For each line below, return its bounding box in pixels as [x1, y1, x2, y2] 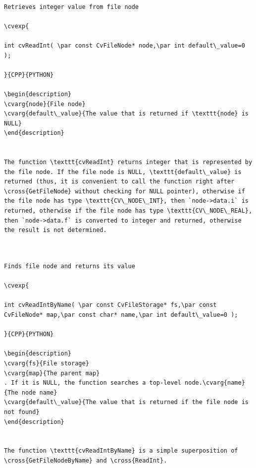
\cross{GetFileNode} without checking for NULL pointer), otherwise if [4, 187, 245, 195]
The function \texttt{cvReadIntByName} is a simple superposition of [4, 447, 238, 455]
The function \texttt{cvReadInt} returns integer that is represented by [4, 159, 253, 166]
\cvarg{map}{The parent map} [4, 369, 100, 377]
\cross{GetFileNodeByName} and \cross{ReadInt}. [4, 457, 167, 464]
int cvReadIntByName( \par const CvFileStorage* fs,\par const [4, 301, 217, 309]
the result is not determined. [4, 227, 107, 234]
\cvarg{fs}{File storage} [4, 359, 89, 367]
